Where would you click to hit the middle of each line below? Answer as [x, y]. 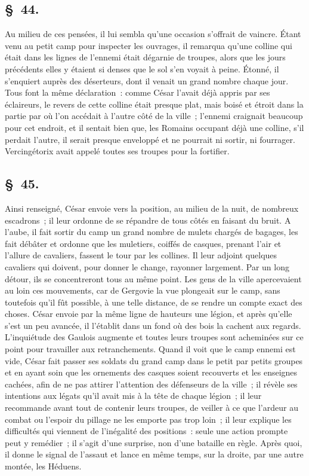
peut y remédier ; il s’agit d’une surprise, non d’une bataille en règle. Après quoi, [154, 442]
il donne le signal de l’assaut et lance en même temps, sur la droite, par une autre [154, 454]
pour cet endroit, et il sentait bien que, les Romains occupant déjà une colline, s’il [154, 127]
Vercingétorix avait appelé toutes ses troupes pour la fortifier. [117, 151]
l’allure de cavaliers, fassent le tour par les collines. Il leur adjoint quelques [141, 255]
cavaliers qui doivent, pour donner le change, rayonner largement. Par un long [147, 266]
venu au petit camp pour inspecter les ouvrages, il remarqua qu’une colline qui [149, 45]
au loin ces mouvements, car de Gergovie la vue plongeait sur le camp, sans [143, 290]
